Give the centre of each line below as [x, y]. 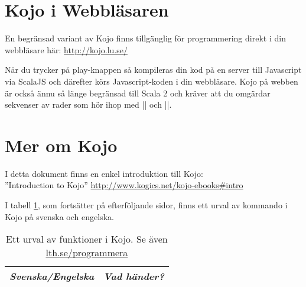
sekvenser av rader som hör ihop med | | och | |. [88, 104]
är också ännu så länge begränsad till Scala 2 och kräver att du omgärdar [138, 93]
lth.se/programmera [87, 253]
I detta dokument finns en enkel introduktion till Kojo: [104, 173]
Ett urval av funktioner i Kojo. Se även [87, 239]
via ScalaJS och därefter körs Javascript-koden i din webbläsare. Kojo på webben [152, 81]
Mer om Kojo [61, 145]
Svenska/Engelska [52, 276]
